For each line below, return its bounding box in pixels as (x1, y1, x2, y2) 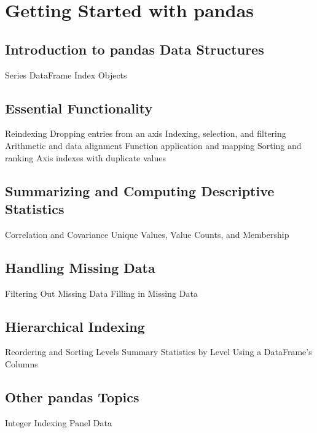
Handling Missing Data (5, 258, 155, 277)
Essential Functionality (5, 98, 153, 117)
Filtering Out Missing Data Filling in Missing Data (5, 286, 198, 299)
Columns (5, 357, 38, 370)
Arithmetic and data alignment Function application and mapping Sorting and (5, 139, 302, 151)
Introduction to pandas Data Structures (5, 39, 264, 58)
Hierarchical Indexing (5, 316, 145, 335)
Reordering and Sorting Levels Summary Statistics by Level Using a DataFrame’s (5, 345, 312, 358)
